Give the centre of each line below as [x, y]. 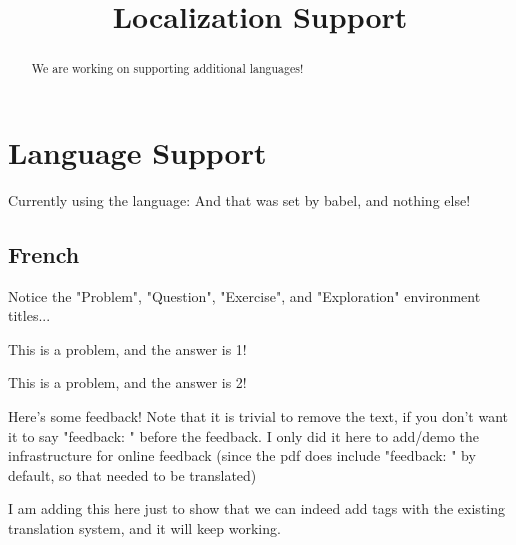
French [44, 253]
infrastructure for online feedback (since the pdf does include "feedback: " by [242, 455]
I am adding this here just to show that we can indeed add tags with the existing [257, 508]
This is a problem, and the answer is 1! [127, 348]
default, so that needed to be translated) [132, 474]
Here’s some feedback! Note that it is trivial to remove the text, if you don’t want [258, 415]
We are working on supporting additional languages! [167, 68]
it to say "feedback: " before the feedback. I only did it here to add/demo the [244, 435]
